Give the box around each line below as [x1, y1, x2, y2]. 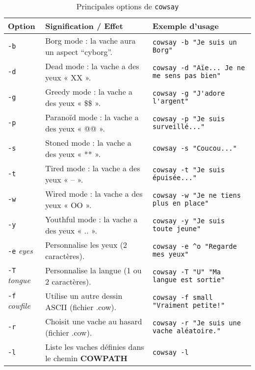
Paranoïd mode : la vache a [45, 111, 139, 123]
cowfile [8, 299, 30, 311]
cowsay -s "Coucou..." [153, 144, 237, 152]
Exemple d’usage [153, 20, 219, 31]
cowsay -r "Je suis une [153, 319, 241, 327]
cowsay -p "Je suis [153, 115, 225, 123]
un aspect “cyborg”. [45, 46, 113, 57]
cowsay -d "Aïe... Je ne [153, 64, 245, 72]
